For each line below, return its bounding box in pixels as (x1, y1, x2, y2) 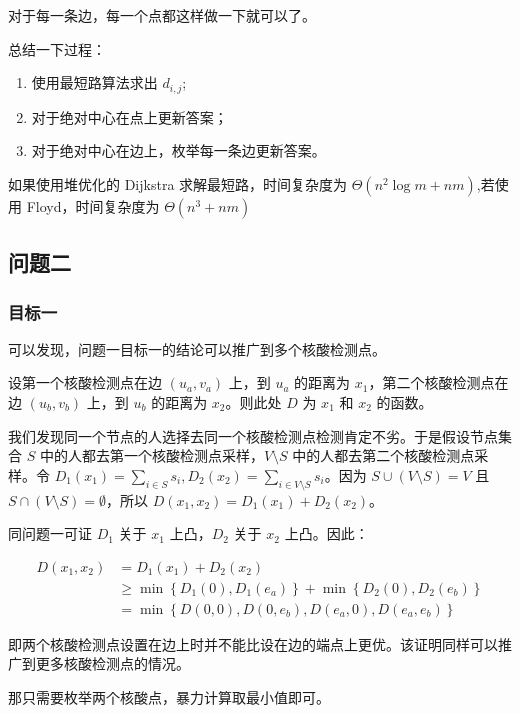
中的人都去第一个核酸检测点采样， (39, 445, 264, 466)
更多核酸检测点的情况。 (35, 653, 190, 674)
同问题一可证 (8, 523, 92, 544)
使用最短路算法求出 (31, 72, 158, 93)
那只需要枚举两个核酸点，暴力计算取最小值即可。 (8, 687, 330, 708)
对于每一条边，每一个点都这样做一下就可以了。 (8, 5, 316, 25)
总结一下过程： (8, 38, 106, 59)
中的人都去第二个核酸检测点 (292, 445, 475, 466)
